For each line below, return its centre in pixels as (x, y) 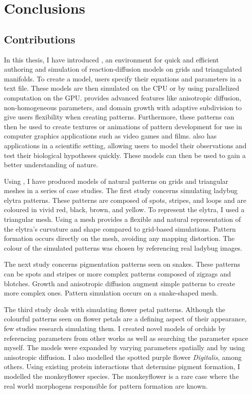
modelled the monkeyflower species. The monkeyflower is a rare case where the (121, 376)
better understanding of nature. (51, 165)
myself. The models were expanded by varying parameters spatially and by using (125, 347)
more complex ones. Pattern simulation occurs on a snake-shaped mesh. (111, 293)
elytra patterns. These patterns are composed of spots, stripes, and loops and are (125, 200)
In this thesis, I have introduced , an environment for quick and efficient (111, 59)
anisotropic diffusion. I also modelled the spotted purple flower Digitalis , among (123, 357)
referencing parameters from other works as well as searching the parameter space (126, 338)
